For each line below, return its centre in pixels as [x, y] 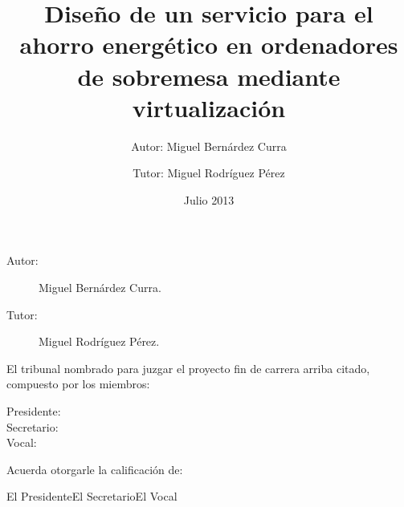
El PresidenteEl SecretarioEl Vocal [92, 496]
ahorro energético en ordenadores [209, 45]
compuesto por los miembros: [78, 384]
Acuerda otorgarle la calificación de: [95, 469]
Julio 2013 [209, 199]
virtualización [209, 107]
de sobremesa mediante [209, 76]
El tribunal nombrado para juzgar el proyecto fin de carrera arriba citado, [188, 368]
